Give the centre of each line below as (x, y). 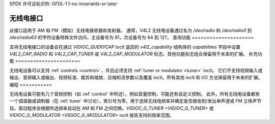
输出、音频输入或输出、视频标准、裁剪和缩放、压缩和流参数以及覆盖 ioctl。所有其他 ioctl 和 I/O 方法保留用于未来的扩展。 (136, 77)
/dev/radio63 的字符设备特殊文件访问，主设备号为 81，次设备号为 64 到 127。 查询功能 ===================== (132, 38)
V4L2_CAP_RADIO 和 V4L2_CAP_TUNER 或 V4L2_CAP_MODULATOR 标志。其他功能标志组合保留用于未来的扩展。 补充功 (136, 54)
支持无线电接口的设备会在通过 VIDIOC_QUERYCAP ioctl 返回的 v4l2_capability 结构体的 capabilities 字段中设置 (125, 47)
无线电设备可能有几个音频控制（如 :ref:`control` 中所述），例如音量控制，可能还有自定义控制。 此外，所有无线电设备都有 (135, 94)
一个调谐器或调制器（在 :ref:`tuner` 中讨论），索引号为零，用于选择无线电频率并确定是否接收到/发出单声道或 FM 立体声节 (135, 101)
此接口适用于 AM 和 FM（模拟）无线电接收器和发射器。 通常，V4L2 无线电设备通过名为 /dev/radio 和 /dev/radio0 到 (131, 30)
